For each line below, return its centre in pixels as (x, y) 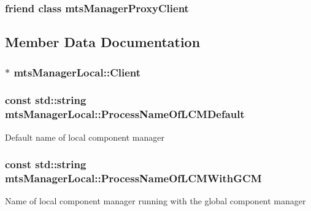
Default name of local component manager (85, 137)
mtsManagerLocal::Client (77, 72)
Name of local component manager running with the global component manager (155, 201)
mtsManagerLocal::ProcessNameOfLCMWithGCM (133, 178)
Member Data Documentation (103, 42)
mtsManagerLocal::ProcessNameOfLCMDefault (125, 114)
